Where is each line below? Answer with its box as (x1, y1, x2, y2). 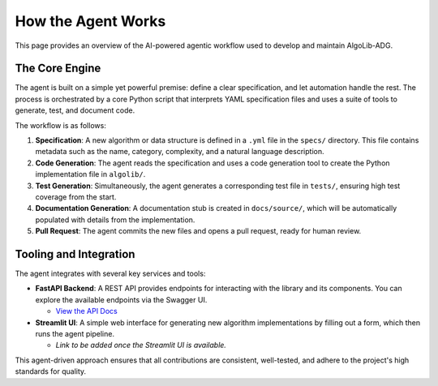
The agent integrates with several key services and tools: (15, 268, 206, 279)
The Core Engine (15, 62, 101, 75)
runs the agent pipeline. (35, 329, 115, 338)
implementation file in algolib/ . (35, 169, 146, 179)
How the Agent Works (15, 12, 166, 30)
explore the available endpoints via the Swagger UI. (35, 294, 208, 304)
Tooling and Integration (15, 247, 135, 261)
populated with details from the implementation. (35, 215, 195, 225)
